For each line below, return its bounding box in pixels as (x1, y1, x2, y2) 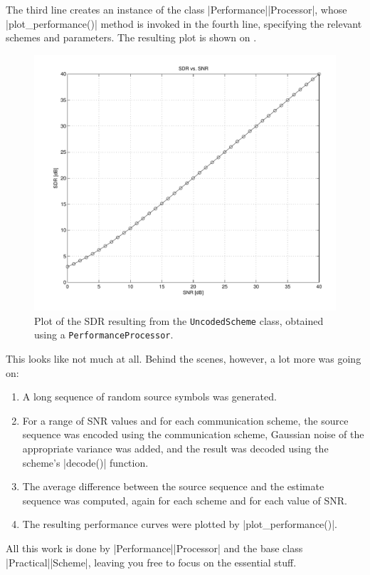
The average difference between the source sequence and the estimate (22, 479, 324, 494)
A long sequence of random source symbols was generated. (22, 389, 277, 404)
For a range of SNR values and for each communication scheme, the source (22, 413, 349, 428)
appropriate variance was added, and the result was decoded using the (22, 441, 329, 456)
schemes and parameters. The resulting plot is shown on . (6, 30, 257, 45)
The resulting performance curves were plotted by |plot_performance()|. (22, 517, 338, 532)
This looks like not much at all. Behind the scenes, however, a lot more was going (6, 351, 361, 366)
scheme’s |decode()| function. (22, 455, 149, 470)
